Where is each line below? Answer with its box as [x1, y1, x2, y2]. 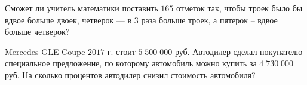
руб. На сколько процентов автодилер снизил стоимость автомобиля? [5, 68, 256, 81]
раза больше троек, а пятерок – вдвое [141, 13, 278, 26]
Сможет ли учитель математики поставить [5, 2, 158, 14]
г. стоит [107, 45, 136, 57]
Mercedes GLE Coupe [5, 45, 85, 57]
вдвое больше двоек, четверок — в [5, 13, 132, 26]
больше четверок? [5, 25, 70, 38]
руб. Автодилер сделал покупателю [174, 45, 303, 57]
